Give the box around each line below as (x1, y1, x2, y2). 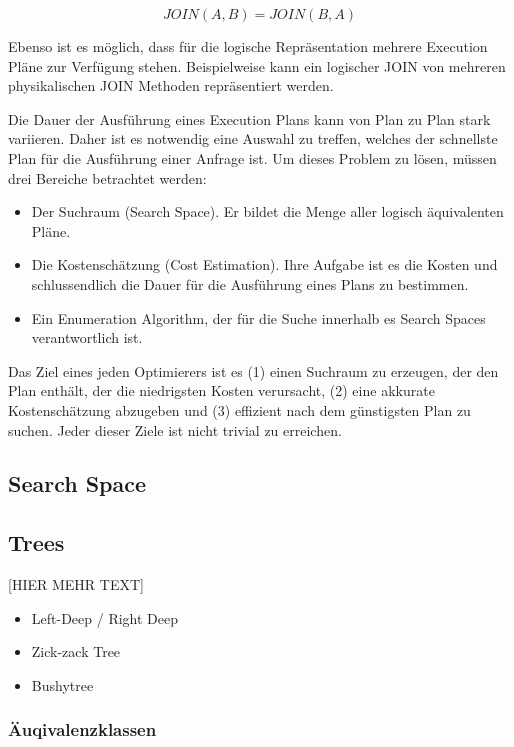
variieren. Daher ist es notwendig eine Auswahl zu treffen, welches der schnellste (8, 128, 498, 149)
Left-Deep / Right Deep (31, 607, 178, 628)
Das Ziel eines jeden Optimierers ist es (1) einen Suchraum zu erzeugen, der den (8, 360, 499, 381)
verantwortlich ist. (31, 327, 143, 348)
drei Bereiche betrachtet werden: (8, 167, 207, 188)
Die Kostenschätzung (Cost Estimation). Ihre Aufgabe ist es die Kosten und (31, 254, 498, 275)
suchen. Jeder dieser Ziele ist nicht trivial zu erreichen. (8, 419, 342, 440)
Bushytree (31, 674, 94, 695)
